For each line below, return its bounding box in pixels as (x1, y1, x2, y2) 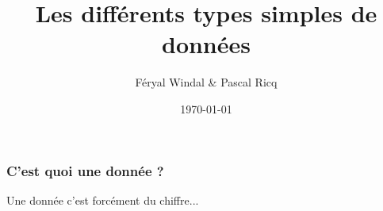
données (161, 28, 251, 60)
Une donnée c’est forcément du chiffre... (6, 191, 199, 208)
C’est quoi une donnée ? (6, 160, 164, 180)
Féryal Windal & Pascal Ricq (135, 74, 278, 90)
